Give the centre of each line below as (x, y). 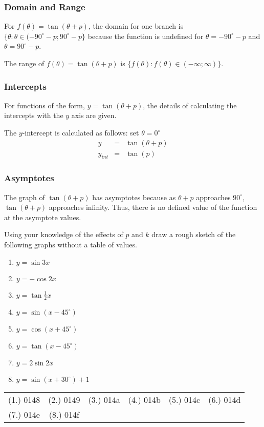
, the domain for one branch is (136, 26)
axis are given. (94, 115)
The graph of (25, 197)
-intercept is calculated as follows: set (81, 132)
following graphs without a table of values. (71, 245)
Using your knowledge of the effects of (64, 234)
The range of (24, 63)
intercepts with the (34, 115)
